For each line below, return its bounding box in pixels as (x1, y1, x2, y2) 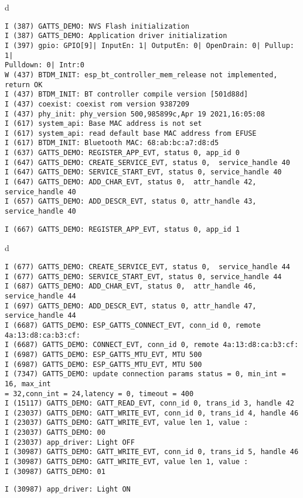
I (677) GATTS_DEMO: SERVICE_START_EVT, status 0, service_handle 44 (5, 272, 282, 281)
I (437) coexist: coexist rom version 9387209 (5, 99, 189, 108)
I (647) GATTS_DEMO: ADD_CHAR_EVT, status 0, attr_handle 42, (5, 178, 257, 187)
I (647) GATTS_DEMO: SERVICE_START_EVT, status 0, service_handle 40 (5, 168, 282, 177)
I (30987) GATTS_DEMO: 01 (5, 467, 105, 476)
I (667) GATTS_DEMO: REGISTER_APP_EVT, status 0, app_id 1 (5, 225, 240, 233)
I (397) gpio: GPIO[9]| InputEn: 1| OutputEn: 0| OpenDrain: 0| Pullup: (5, 41, 294, 50)
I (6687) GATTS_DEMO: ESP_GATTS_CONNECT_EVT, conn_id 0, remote (5, 321, 261, 329)
